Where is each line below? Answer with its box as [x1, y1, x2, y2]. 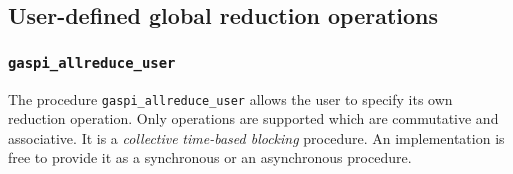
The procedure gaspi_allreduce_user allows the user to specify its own [8, 88, 453, 109]
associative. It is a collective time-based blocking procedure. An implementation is [8, 127, 505, 148]
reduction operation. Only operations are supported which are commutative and [8, 108, 499, 129]
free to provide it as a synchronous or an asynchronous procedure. [8, 147, 412, 168]
